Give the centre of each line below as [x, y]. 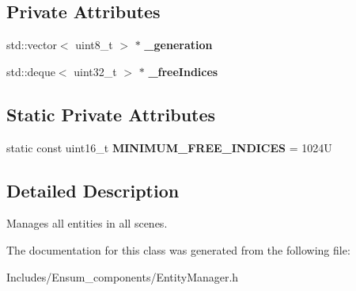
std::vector [32, 45]
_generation [178, 45]
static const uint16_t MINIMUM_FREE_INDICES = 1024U [169, 147]
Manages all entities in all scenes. [87, 223]
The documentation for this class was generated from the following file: [178, 249]
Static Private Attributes [111, 114]
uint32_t [95, 71]
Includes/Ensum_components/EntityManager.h [123, 276]
